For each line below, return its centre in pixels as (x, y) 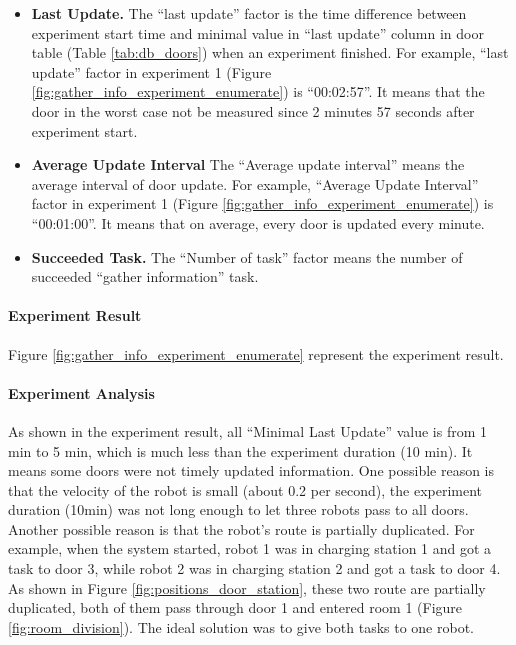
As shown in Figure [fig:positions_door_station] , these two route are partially (247, 587)
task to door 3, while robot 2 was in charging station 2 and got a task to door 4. (254, 568)
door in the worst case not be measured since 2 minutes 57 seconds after (253, 110)
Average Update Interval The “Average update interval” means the (248, 164)
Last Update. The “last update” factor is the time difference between (249, 13)
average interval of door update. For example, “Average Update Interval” (255, 183)
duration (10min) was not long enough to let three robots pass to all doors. (238, 509)
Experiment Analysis (81, 392)
